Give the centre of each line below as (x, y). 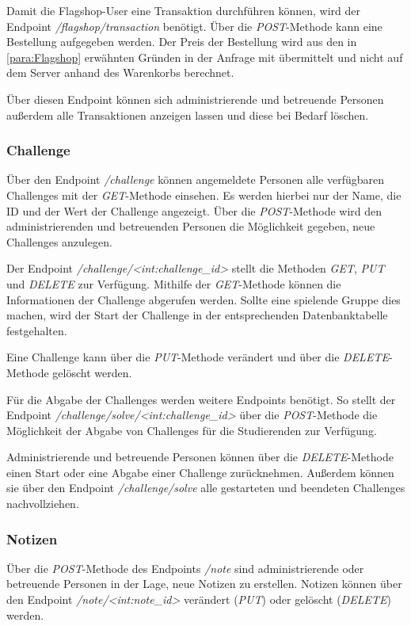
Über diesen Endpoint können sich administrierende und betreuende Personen (195, 99)
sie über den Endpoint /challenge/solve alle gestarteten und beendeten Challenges (206, 488)
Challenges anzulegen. (59, 241)
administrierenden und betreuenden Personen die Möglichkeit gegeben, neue (191, 226)
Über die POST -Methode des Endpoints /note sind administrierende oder (185, 568)
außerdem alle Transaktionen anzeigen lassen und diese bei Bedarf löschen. (188, 115)
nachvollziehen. (43, 504)
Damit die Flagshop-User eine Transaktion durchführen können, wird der (183, 10)
